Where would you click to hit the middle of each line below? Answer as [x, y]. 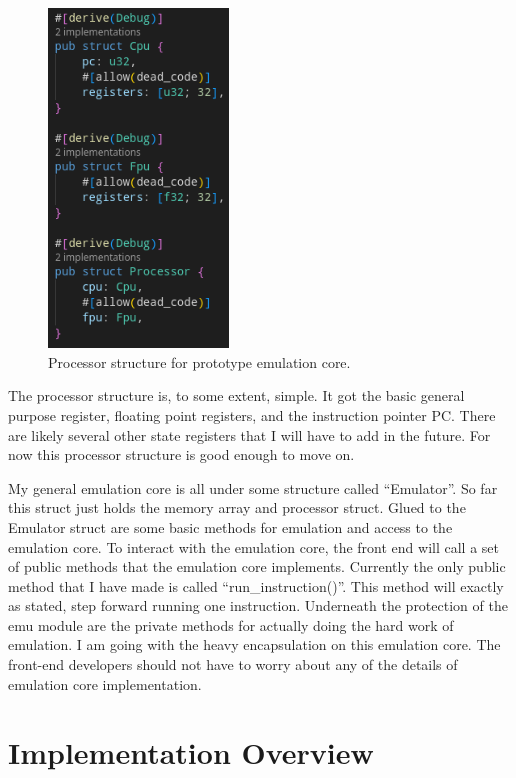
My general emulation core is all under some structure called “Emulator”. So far [253, 487]
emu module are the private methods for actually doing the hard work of [231, 624]
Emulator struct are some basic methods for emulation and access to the [230, 526]
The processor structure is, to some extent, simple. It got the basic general [236, 395]
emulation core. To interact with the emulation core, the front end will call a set [253, 546]
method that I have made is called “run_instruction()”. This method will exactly [256, 585]
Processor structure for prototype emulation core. [199, 361]
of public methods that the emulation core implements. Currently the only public [257, 566]
